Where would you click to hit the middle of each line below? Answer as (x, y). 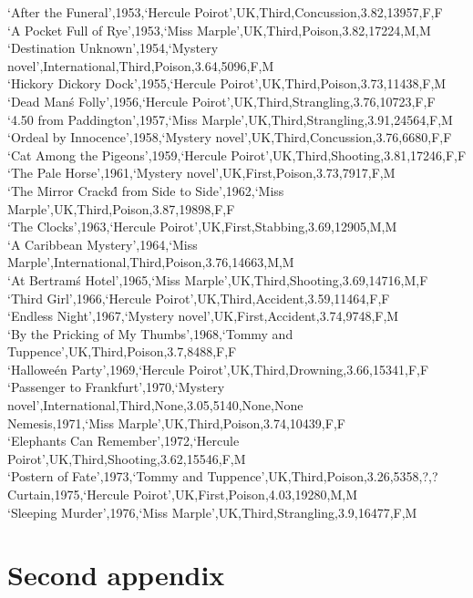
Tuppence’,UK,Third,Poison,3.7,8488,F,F (122, 351)
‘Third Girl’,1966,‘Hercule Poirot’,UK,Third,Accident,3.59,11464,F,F (199, 298)
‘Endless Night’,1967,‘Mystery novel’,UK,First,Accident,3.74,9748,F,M (203, 316)
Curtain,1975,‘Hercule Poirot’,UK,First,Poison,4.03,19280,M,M (183, 495)
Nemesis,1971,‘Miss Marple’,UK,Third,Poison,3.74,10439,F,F (176, 423)
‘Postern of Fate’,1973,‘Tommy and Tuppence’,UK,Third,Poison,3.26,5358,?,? (223, 476)
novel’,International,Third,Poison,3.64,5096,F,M (141, 65)
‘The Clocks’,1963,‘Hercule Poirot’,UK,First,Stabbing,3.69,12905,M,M (202, 227)
